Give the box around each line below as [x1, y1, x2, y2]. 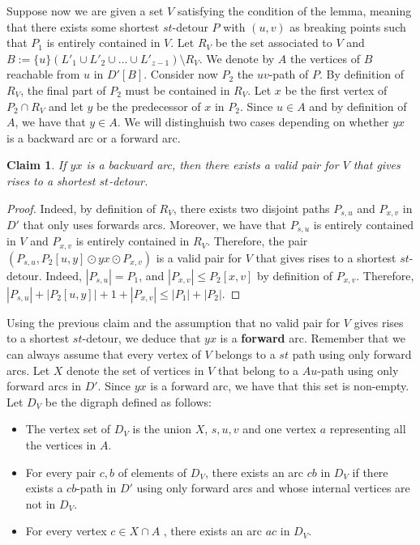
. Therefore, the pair [207, 232, 308, 249]
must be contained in [125, 81, 230, 98]
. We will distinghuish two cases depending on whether [117, 113, 389, 130]
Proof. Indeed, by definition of [6, 199, 156, 216]
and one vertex [242, 420, 316, 437]
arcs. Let [6, 361, 50, 378]
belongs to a [215, 346, 276, 363]
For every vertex [25, 522, 107, 539]
